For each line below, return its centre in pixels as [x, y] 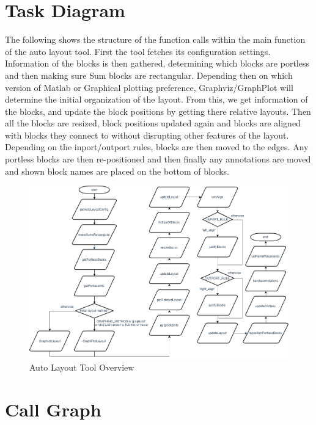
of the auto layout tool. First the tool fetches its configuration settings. [138, 51]
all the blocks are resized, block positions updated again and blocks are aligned [153, 123]
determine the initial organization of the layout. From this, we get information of [156, 99]
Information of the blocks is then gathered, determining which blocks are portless [157, 63]
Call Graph [53, 409]
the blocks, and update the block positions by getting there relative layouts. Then [158, 111]
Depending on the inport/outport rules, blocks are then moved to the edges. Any [157, 147]
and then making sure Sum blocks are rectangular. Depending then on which [149, 75]
